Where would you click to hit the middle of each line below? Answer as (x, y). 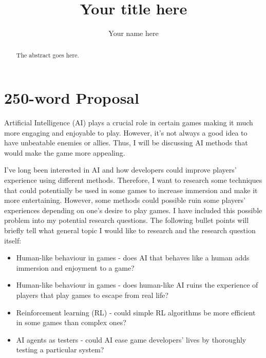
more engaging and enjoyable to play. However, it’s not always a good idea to (126, 132)
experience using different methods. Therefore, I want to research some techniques (133, 180)
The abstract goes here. (47, 55)
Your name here (134, 33)
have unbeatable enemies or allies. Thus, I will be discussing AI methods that (126, 143)
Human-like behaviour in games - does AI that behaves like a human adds (133, 258)
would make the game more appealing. (65, 152)
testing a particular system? (60, 350)
